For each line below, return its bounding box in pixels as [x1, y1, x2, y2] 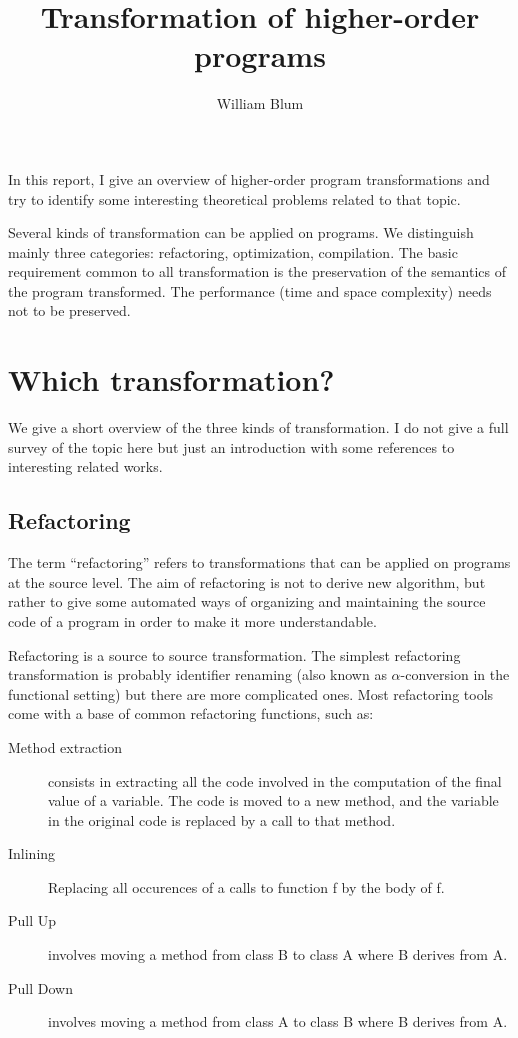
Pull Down [8, 977, 73, 998]
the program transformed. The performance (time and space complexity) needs [8, 280, 492, 301]
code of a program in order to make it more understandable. [8, 610, 377, 631]
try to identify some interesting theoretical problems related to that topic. [8, 188, 461, 209]
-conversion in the [400, 664, 510, 685]
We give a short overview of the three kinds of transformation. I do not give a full [8, 417, 509, 438]
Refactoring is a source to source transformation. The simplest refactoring [8, 644, 461, 665]
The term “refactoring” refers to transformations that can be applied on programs [8, 552, 511, 573]
